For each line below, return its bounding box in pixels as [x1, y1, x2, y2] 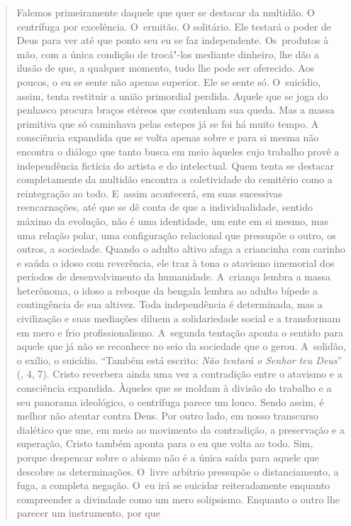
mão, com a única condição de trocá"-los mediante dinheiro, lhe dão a [16, 46, 319, 61]
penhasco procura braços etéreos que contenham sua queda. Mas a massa [16, 102, 335, 117]
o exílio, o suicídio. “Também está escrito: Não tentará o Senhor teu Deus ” [16, 352, 342, 367]
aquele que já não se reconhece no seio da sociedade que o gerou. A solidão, [16, 339, 346, 354]
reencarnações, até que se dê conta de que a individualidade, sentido [16, 199, 313, 214]
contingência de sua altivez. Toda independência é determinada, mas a [16, 297, 323, 312]
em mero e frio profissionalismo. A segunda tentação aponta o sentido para [16, 324, 343, 339]
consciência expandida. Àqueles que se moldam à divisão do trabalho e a [16, 380, 332, 395]
